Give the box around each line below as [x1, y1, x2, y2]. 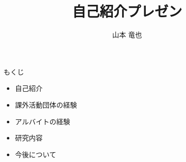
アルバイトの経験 [15, 116, 70, 126]
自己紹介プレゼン [72, 1, 182, 21]
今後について [15, 149, 56, 159]
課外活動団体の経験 [15, 99, 77, 109]
